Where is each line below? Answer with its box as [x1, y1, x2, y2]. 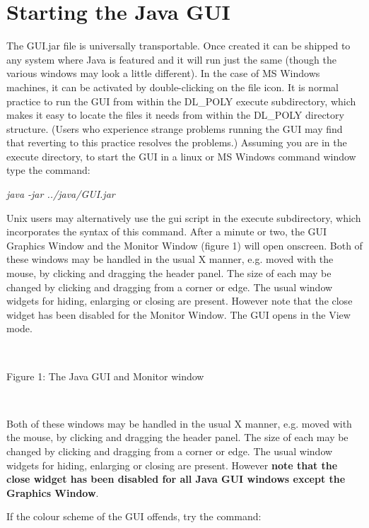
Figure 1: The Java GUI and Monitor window [6, 368, 204, 383]
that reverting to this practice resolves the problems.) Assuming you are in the [6, 135, 347, 150]
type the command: [6, 163, 90, 177]
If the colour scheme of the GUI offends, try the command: [6, 509, 262, 524]
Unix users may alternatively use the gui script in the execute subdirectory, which [6, 210, 361, 225]
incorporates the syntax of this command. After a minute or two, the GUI [6, 224, 327, 239]
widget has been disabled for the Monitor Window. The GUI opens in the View [6, 307, 351, 322]
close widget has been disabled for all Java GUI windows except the [6, 471, 346, 486]
